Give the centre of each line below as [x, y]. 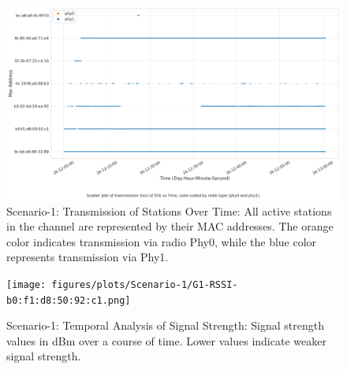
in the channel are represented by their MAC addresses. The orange [170, 226]
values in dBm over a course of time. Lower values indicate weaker [166, 340]
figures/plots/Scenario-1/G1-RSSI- [145, 284]
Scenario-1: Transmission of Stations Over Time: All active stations [169, 210]
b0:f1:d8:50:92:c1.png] [69, 300]
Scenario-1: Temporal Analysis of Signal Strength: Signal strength [165, 325]
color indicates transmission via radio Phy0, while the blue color [162, 241]
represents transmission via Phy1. [88, 257]
